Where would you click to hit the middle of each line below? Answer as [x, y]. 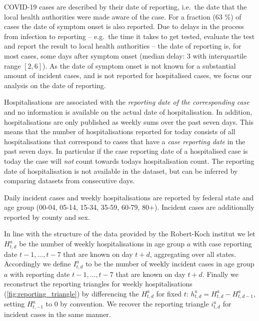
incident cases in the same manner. [57, 314]
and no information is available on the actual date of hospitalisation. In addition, [128, 111]
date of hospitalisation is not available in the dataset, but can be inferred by [121, 171]
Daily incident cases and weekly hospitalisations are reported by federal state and [129, 197]
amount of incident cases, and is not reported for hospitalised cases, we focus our [128, 75]
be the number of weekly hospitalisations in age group [102, 244]
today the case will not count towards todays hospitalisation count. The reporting [129, 160]
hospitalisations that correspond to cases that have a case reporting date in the [125, 141]
